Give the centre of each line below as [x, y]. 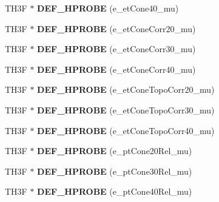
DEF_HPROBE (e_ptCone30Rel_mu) [115, 171]
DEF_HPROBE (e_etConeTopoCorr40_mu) [126, 130]
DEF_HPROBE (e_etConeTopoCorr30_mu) [126, 109]
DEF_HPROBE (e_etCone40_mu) [108, 8]
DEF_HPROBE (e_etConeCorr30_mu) [116, 49]
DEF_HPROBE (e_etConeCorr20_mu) [116, 28]
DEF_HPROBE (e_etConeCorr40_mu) [116, 69]
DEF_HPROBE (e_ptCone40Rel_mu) [115, 191]
